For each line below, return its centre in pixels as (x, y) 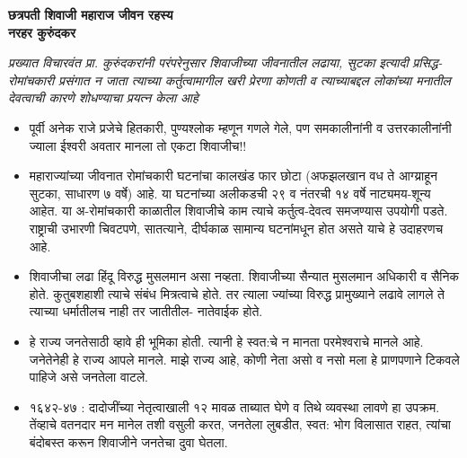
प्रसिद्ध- (427, 62)
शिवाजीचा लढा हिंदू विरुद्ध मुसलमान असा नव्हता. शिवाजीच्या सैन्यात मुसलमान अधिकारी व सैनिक (244, 276)
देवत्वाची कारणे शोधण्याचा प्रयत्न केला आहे (103, 97)
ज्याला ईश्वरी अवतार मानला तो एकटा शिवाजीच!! (138, 145)
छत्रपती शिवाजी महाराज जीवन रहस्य (91, 14)
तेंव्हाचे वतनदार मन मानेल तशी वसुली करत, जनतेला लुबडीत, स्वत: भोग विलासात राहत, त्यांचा (240, 424)
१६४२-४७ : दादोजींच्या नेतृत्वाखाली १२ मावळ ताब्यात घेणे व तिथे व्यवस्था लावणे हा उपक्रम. (234, 406)
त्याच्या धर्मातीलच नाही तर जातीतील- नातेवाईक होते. (146, 311)
